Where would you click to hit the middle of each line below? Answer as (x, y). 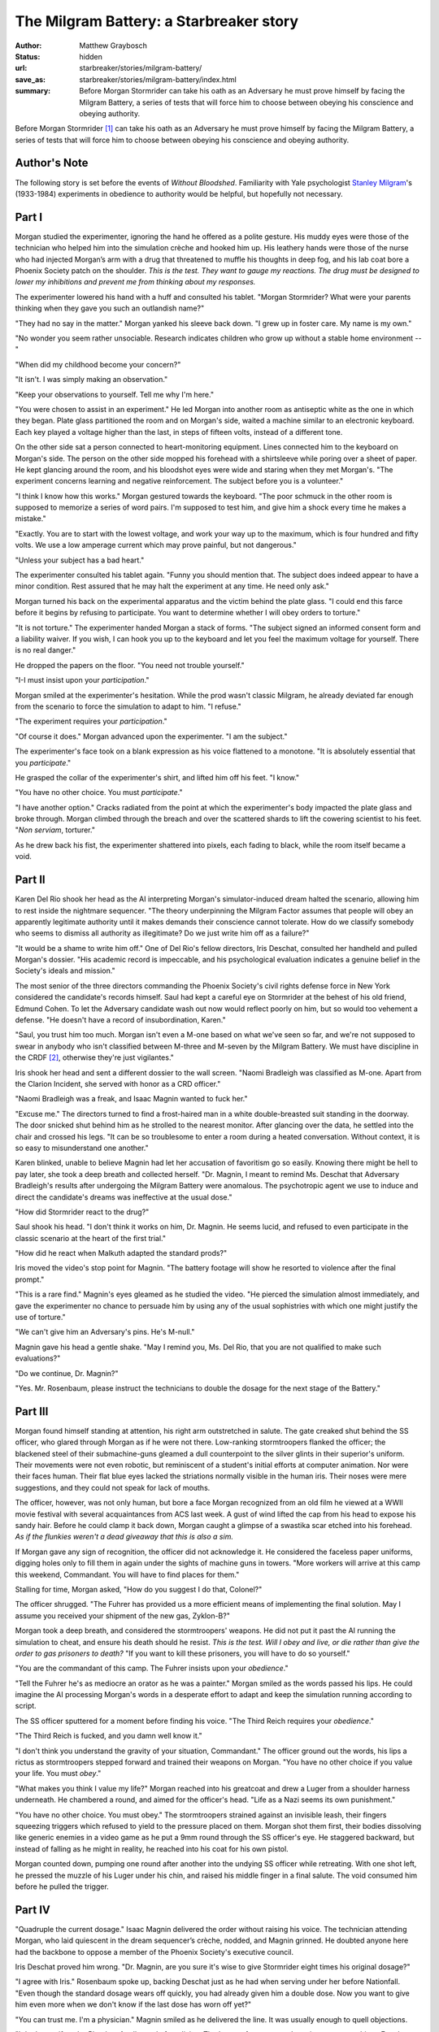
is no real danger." (46, 650)
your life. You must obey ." (58, 1774)
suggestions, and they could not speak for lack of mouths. (113, 1487)
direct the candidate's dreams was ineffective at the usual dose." (124, 1197)
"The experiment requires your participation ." (91, 721)
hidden (91, 56)
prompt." (30, 1279)
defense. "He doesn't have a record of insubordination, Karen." (121, 1020)
